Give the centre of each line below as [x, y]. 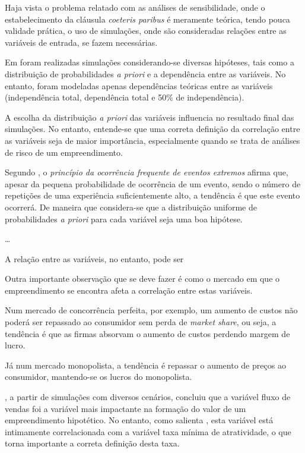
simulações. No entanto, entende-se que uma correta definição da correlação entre [152, 129]
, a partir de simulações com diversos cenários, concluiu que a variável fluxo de [148, 397]
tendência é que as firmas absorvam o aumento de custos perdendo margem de [147, 333]
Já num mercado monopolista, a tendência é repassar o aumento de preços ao [145, 365]
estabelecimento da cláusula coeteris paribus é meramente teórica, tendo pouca [147, 19]
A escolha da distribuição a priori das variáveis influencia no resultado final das [150, 117]
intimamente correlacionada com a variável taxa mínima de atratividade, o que [148, 431]
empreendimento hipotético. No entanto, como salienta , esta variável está [139, 420]
